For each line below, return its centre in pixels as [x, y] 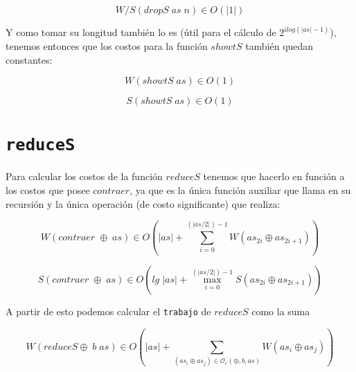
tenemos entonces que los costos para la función [107, 46]
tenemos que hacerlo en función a [274, 176]
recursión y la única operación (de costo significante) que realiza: [143, 203]
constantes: [29, 59]
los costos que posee [48, 190]
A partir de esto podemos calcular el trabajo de [108, 311]
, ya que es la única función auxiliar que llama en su [240, 190]
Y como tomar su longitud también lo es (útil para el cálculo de [141, 32]
